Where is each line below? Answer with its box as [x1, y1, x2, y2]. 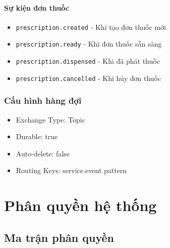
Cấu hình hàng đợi [4, 94, 82, 107]
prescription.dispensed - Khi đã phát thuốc [16, 56, 160, 66]
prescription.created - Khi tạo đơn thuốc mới [16, 21, 166, 32]
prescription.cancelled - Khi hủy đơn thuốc [16, 72, 161, 83]
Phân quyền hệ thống [4, 195, 157, 216]
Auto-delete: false [16, 148, 70, 158]
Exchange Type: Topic [16, 114, 85, 125]
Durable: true [16, 131, 58, 142]
